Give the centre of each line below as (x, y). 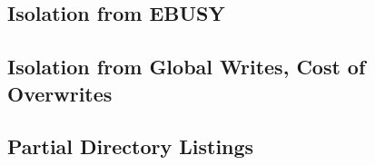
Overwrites (60, 93)
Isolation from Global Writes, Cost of (187, 67)
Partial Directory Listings (131, 146)
